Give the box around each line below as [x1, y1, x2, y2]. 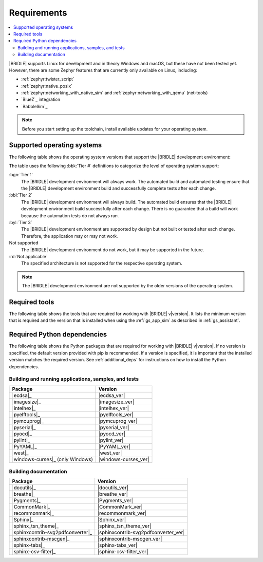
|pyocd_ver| [98, 430, 126, 437]
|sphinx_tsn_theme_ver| [97, 523, 151, 529]
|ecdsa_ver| [98, 392, 125, 399]
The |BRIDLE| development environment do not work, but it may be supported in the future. [21, 246, 204, 253]
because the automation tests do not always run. [21, 212, 119, 219]
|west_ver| [98, 450, 122, 456]
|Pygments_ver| [97, 497, 133, 504]
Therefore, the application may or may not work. [21, 233, 118, 239]
